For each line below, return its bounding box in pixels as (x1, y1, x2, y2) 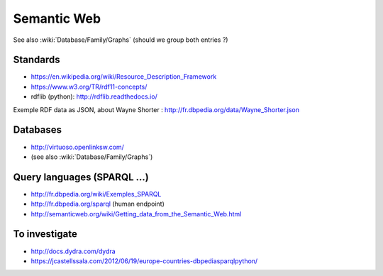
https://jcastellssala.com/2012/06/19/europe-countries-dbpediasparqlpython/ (30, 256, 258, 265)
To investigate (13, 228, 77, 241)
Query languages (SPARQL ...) (13, 171, 149, 183)
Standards (13, 54, 60, 66)
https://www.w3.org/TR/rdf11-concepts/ (30, 82, 148, 91)
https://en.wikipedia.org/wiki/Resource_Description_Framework (30, 72, 217, 81)
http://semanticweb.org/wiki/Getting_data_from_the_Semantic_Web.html (30, 209, 242, 218)
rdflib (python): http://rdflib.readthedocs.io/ (30, 92, 157, 101)
